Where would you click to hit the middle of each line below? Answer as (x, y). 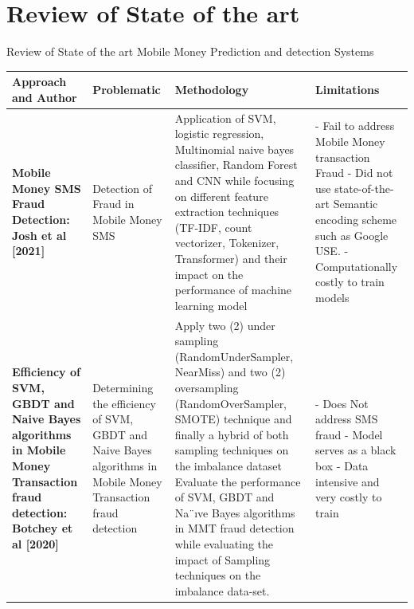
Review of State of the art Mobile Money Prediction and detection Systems (190, 51)
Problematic (127, 90)
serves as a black (356, 450)
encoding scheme (356, 220)
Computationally (357, 266)
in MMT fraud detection (234, 528)
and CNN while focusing (234, 181)
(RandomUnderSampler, (234, 356)
